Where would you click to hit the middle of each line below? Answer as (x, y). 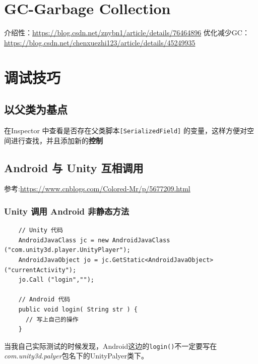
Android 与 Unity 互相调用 (74, 167)
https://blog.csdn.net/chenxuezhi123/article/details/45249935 (100, 42)
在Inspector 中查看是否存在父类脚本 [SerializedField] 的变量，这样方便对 (125, 130)
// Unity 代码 (41, 230)
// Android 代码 (44, 300)
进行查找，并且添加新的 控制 (57, 140)
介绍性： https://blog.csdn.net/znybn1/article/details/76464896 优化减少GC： (127, 33)
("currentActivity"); (40, 270)
